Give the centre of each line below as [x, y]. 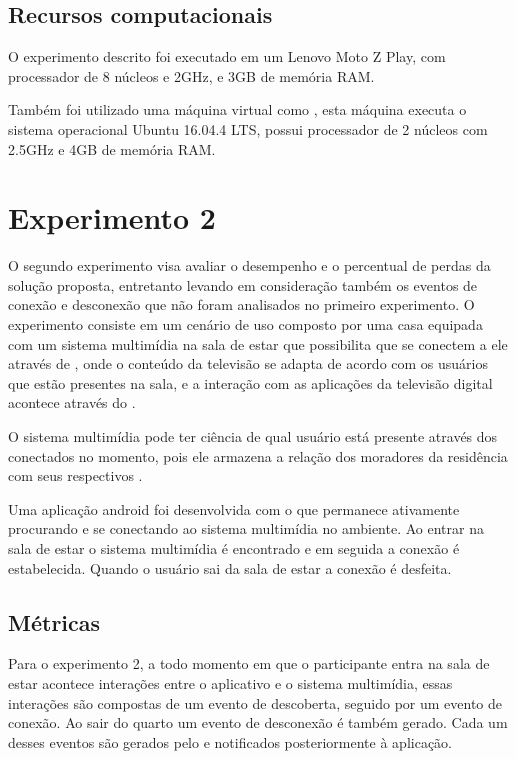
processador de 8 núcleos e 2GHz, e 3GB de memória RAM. [191, 75]
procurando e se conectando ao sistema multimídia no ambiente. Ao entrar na [246, 528]
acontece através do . [72, 402]
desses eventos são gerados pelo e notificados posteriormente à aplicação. [230, 741]
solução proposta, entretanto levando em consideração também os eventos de [243, 284]
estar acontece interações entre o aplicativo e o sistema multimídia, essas [230, 683]
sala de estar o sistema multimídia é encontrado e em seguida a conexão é [234, 548]
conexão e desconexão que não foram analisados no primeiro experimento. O [241, 304]
